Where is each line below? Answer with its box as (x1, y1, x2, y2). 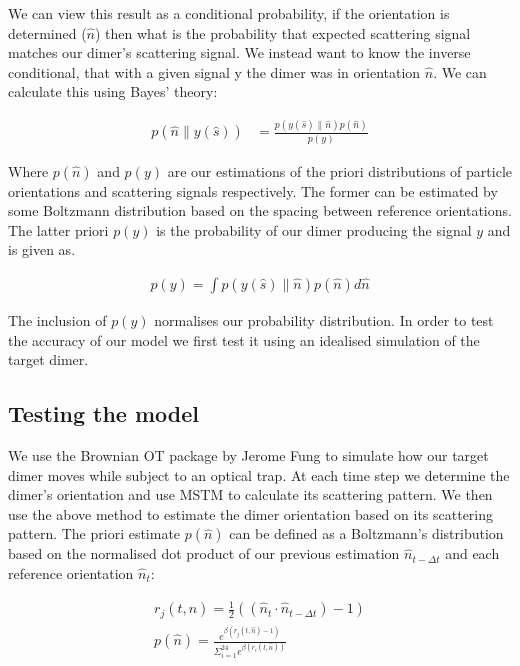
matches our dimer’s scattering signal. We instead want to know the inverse (8, 42, 471, 63)
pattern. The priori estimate (8, 523, 181, 544)
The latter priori (8, 219, 109, 240)
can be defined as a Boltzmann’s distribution (229, 523, 504, 544)
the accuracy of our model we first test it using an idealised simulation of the (8, 329, 480, 350)
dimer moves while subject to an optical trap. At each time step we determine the (8, 464, 510, 485)
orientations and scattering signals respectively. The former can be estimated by (8, 180, 498, 201)
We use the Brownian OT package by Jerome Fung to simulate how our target (8, 445, 489, 466)
